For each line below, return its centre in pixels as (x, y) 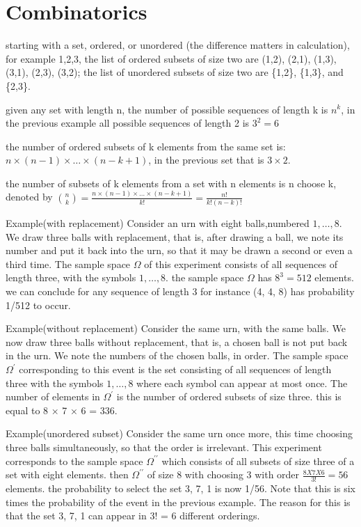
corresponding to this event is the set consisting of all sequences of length (175, 369)
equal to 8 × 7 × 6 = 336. (62, 410)
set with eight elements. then (67, 474)
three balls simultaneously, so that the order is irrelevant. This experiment (164, 447)
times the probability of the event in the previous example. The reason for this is (178, 502)
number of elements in (53, 396)
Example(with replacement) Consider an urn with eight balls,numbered (158, 223)
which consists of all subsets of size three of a (258, 461)
